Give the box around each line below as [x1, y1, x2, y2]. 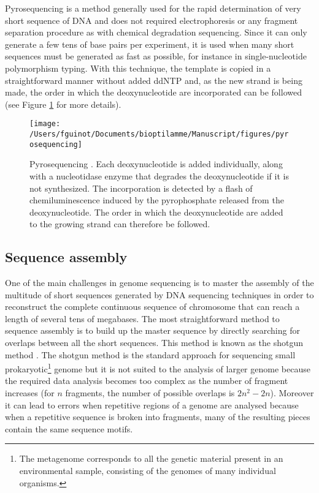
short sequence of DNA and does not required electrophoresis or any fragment [5, 13, 298, 26]
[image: [29, 119, 61, 129]
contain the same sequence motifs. [5, 422, 133, 435]
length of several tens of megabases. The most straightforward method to [5, 312, 280, 325]
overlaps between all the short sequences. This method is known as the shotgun [5, 336, 303, 349]
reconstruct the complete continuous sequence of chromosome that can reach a [5, 300, 300, 313]
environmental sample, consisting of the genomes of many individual [19, 464, 276, 477]
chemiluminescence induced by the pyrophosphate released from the [29, 194, 284, 206]
